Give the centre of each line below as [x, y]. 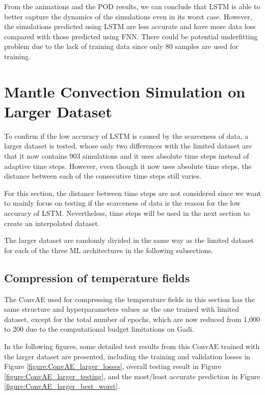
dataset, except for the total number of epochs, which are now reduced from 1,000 [132, 319]
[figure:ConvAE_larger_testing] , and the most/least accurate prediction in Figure [132, 376]
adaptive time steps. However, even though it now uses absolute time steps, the [128, 166]
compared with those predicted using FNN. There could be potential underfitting [131, 36]
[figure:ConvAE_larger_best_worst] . [62, 386]
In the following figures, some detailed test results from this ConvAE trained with [132, 346]
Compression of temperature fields [97, 277]
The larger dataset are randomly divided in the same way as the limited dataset [129, 240]
